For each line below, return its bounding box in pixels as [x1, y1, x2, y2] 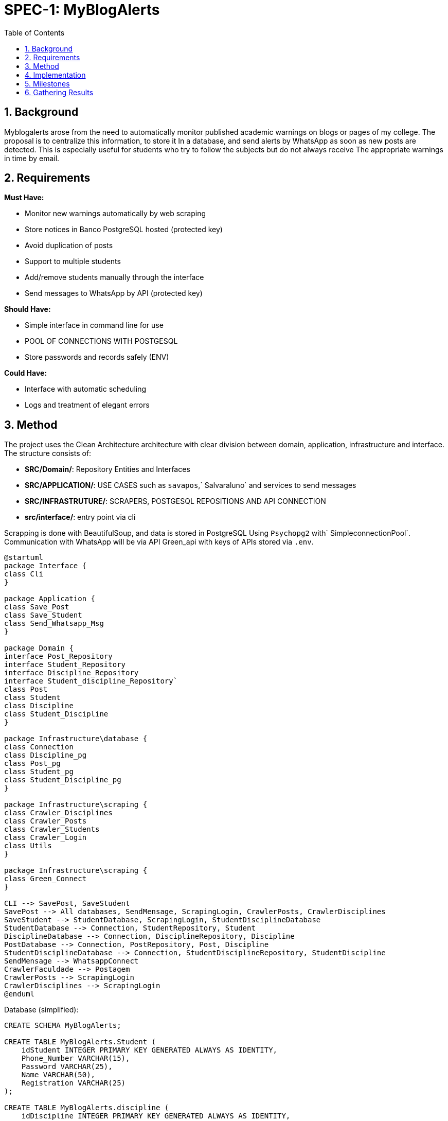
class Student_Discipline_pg [4, 776, 121, 784]
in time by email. [4, 153, 60, 163]
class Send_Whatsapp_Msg [4, 619, 104, 628]
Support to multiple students [25, 257, 121, 266]
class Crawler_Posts [4, 817, 87, 826]
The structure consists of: [4, 449, 92, 458]
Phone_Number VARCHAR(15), [21, 1054, 130, 1063]
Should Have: [4, 305, 51, 314]
